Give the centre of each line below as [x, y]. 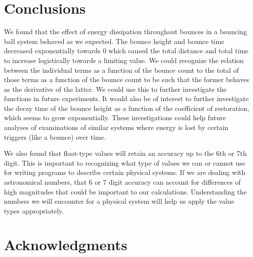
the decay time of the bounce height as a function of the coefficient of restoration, [127, 108]
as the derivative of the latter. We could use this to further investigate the [115, 89]
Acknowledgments [66, 244]
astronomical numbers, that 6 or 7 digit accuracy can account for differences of [122, 182]
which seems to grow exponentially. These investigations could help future [115, 118]
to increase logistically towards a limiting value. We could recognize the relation [124, 60]
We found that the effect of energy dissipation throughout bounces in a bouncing [126, 32]
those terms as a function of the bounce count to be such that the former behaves [127, 79]
